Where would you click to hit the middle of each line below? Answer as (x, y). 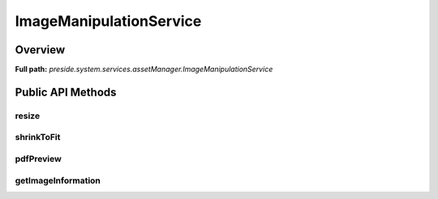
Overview (40, 50)
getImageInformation (58, 180)
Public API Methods (66, 92)
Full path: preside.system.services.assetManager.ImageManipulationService (144, 70)
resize (28, 116)
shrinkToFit (38, 138)
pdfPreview (39, 159)
